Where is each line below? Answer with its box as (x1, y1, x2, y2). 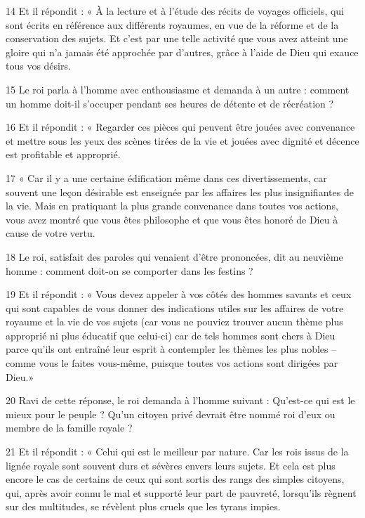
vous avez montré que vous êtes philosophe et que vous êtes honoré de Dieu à (6, 212, 338, 226)
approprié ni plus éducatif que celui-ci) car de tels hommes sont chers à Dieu (6, 328, 336, 342)
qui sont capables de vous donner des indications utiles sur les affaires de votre (6, 300, 344, 315)
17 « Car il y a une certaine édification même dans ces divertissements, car (6, 170, 327, 185)
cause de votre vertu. (6, 226, 95, 240)
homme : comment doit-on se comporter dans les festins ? (6, 263, 253, 278)
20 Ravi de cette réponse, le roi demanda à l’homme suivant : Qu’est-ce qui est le (6, 393, 355, 408)
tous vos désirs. (6, 58, 71, 73)
